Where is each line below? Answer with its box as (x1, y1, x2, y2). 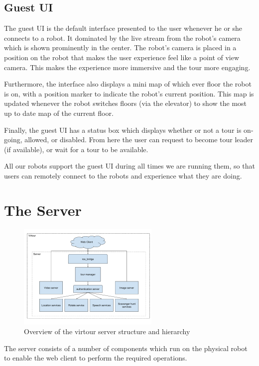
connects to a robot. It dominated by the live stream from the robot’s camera (4, 32, 241, 43)
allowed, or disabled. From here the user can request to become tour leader (24, 134, 254, 145)
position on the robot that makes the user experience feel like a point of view (4, 52, 240, 62)
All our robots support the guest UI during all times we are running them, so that (4, 161, 255, 171)
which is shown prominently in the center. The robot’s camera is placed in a (4, 42, 237, 53)
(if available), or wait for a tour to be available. (4, 144, 148, 154)
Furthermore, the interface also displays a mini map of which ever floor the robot (4, 79, 252, 89)
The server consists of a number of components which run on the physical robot (4, 343, 248, 353)
